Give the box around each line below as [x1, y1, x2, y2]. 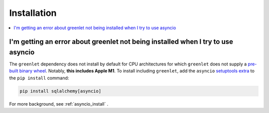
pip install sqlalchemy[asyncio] [19, 88, 102, 94]
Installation [9, 7, 57, 18]
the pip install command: [9, 75, 69, 81]
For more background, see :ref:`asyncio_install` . [9, 101, 109, 107]
